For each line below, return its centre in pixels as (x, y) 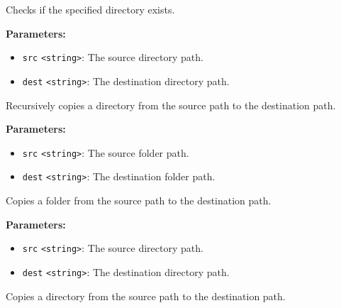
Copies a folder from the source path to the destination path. (139, 200)
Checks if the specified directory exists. (90, 9)
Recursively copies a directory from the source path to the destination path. (171, 105)
